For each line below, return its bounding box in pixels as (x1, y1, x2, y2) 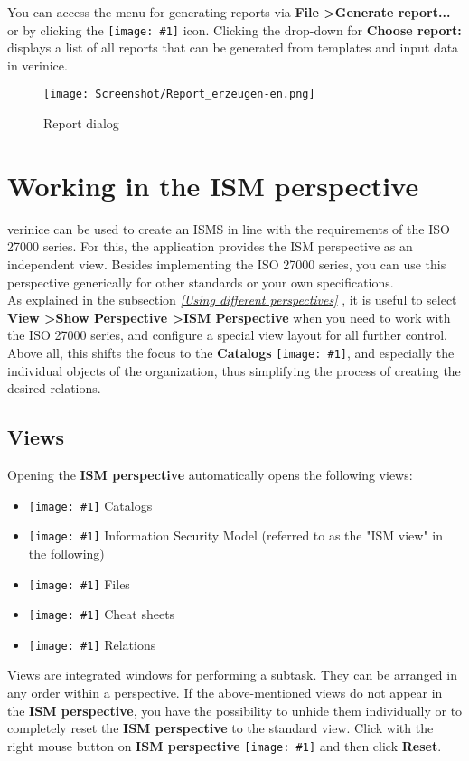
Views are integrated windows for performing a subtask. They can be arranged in (7, 665, 457, 684)
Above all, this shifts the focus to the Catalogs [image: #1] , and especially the (7, 343, 455, 362)
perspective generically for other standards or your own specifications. (7, 272, 394, 291)
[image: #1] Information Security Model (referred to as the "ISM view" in (28, 526, 443, 545)
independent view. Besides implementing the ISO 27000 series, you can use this (7, 255, 446, 273)
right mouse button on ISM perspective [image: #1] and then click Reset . (7, 736, 442, 755)
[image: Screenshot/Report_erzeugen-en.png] (43, 88, 315, 101)
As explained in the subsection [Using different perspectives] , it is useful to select (7, 290, 457, 309)
